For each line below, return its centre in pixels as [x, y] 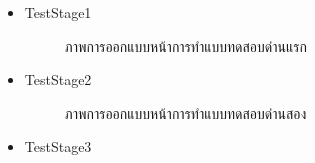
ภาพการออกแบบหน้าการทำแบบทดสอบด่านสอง [185, 112]
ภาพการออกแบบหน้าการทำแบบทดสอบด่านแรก [185, 45]
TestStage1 [58, 12]
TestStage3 [58, 146]
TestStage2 [58, 79]
